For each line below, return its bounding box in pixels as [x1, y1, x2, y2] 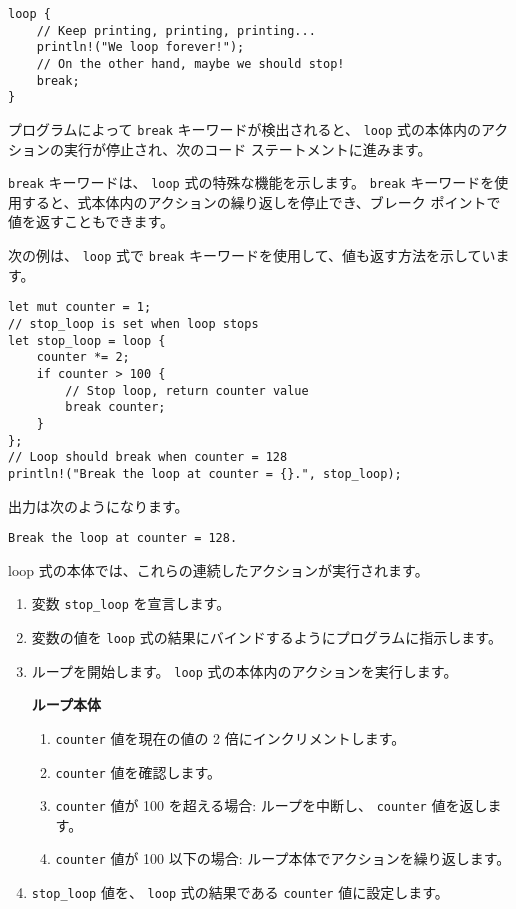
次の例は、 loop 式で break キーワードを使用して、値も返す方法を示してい [8, 245, 496, 266]
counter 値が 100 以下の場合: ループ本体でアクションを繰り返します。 [55, 848, 511, 869]
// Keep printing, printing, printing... [36, 23, 316, 38]
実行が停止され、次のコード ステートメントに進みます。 [63, 138, 432, 159]
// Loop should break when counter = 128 [8, 450, 288, 465]
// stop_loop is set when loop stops [8, 316, 259, 331]
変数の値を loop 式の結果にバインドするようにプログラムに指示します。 [31, 627, 502, 647]
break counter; [65, 400, 166, 415]
